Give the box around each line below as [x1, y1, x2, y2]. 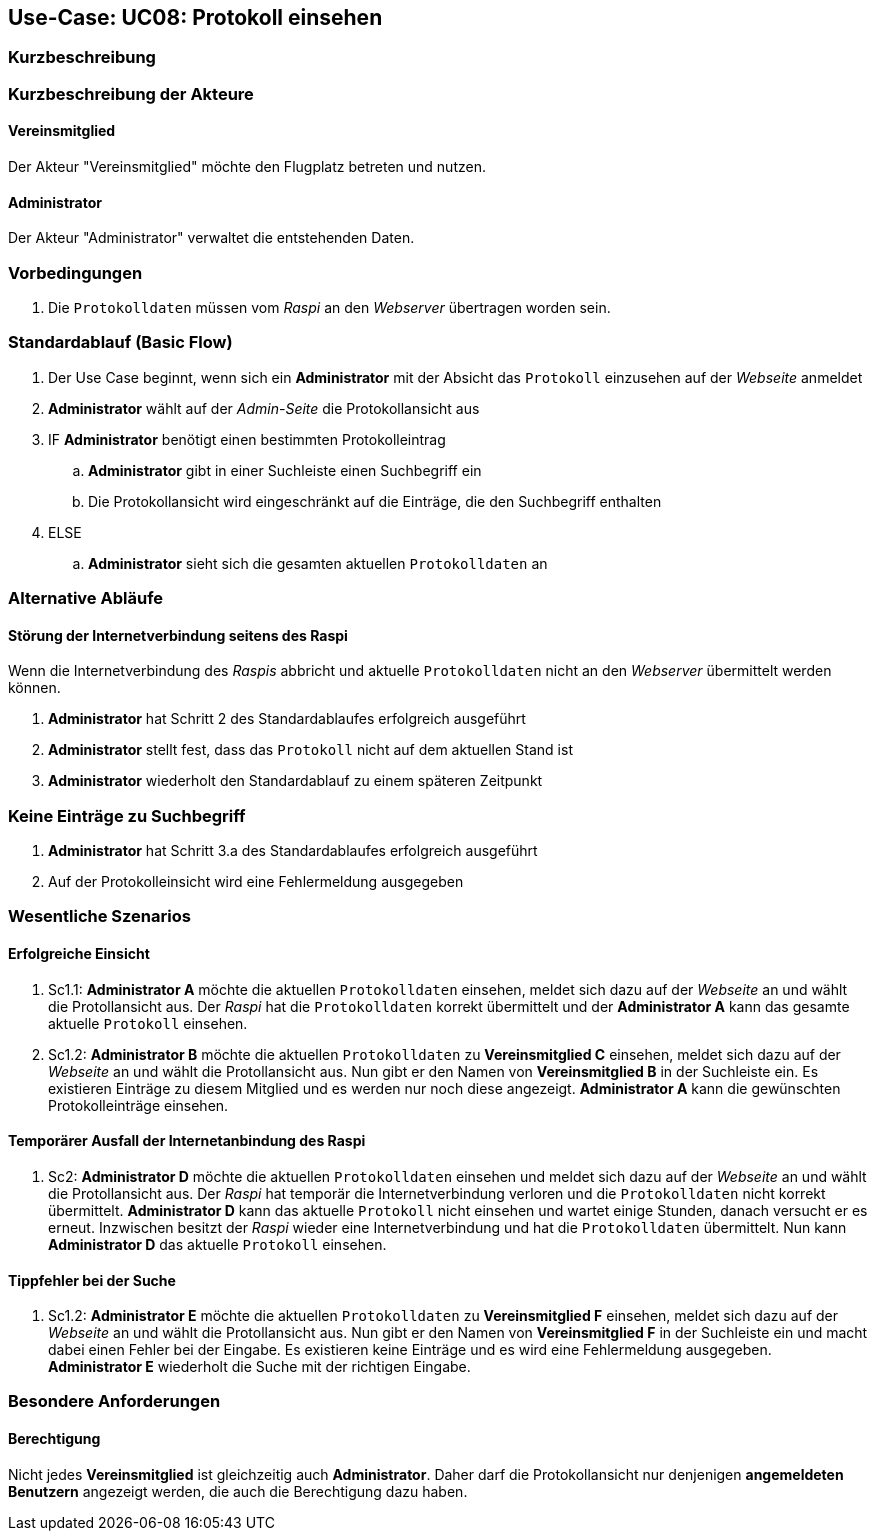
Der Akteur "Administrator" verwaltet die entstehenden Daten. [8, 229, 415, 247]
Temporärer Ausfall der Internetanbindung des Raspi [8, 1132, 366, 1150]
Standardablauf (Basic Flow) [8, 332, 233, 353]
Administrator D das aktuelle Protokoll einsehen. [48, 1235, 387, 1253]
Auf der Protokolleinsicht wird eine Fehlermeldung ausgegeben [48, 873, 464, 891]
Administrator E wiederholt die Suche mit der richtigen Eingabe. [48, 1358, 471, 1376]
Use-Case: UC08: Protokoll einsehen [8, 5, 383, 30]
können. [8, 679, 61, 697]
